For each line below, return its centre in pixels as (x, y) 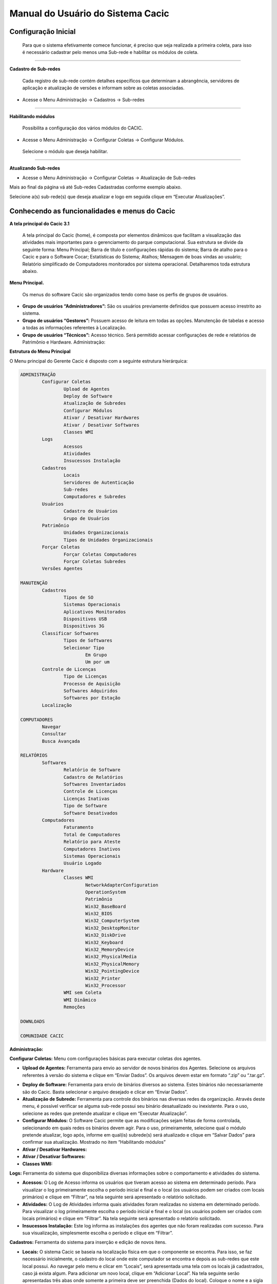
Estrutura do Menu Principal (40, 351)
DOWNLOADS (33, 1021)
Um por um (97, 662)
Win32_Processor (105, 985)
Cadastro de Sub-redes (35, 69)
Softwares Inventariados (95, 784)
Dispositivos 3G (84, 626)
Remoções (74, 1007)
